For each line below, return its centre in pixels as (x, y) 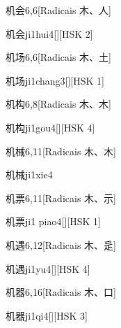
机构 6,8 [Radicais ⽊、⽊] (58, 104)
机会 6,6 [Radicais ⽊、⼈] (58, 10)
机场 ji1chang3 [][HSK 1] (55, 80)
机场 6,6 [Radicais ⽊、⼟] (58, 57)
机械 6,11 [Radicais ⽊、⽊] (61, 151)
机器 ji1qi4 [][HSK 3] (47, 315)
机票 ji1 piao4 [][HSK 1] (53, 221)
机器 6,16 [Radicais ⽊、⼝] (61, 292)
